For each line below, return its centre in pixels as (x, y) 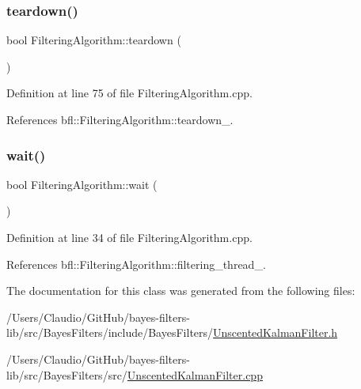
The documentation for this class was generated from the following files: (181, 291)
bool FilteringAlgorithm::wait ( (82, 184)
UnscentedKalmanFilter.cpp (195, 374)
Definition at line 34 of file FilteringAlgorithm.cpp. (129, 237)
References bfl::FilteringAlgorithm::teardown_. (120, 119)
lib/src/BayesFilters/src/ (67, 374)
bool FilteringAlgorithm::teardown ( (94, 40)
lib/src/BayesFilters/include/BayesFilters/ (110, 332)
